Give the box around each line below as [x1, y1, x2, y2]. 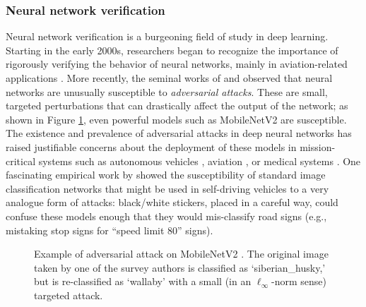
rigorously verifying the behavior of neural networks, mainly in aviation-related [6, 56, 348, 71]
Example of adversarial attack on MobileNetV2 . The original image [34, 246, 329, 261]
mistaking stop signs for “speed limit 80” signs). [6, 222, 213, 237]
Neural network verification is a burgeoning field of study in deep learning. [6, 29, 329, 44]
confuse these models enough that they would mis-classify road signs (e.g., [6, 208, 327, 223]
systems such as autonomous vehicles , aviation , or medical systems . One [38, 153, 361, 168]
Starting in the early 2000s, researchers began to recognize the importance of [6, 42, 338, 57]
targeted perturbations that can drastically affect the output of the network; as [6, 98, 348, 113]
